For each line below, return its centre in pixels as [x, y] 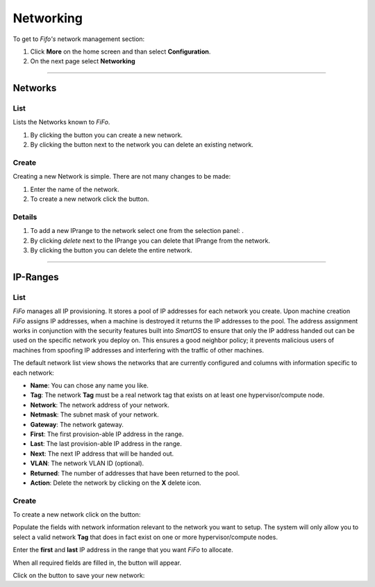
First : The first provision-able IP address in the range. [107, 434]
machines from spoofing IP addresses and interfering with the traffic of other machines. [138, 350]
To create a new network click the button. [90, 199]
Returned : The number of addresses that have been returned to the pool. [135, 473]
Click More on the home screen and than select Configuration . [120, 51]
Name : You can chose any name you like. [90, 385]
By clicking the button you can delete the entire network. [111, 250]
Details [25, 217]
